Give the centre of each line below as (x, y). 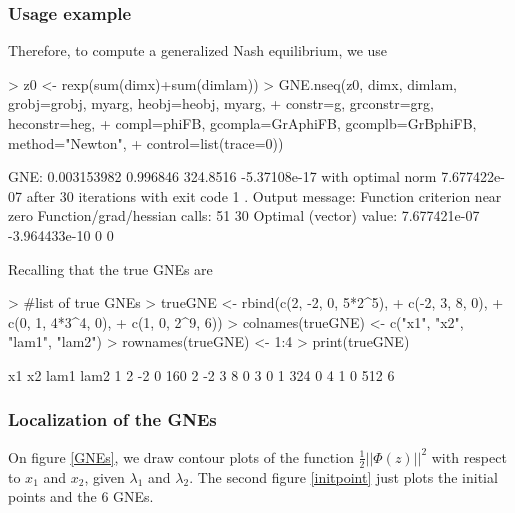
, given (104, 476)
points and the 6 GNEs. (81, 496)
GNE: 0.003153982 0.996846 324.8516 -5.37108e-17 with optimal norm (222, 176)
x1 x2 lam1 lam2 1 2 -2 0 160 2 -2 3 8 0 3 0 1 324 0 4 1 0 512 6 (201, 374)
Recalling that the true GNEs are (110, 268)
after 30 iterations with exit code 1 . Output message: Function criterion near (264, 195)
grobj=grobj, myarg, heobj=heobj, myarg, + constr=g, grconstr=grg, (221, 103)
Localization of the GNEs (112, 419)
